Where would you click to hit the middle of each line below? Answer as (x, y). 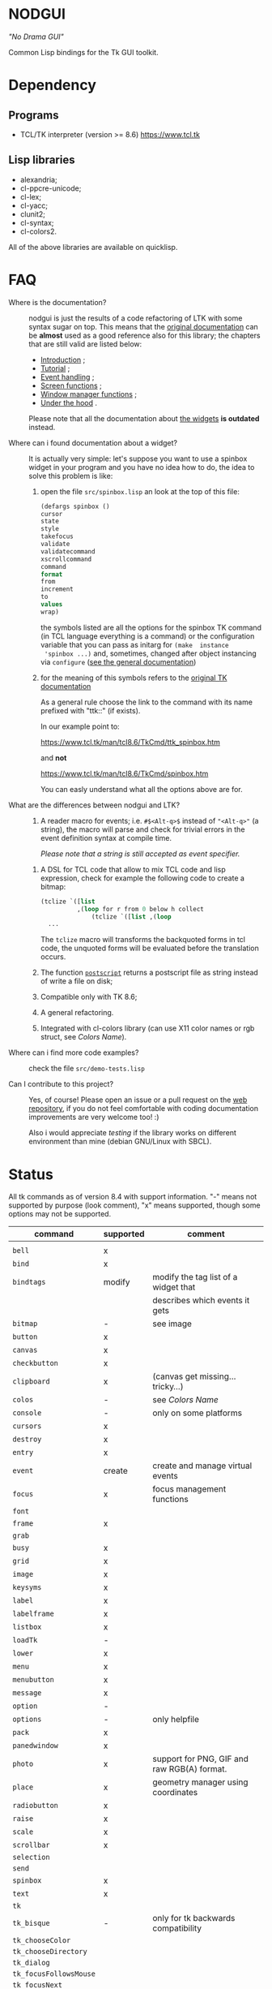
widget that (174, 1287)
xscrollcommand (66, 559)
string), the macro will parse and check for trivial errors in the (142, 829)
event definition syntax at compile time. (106, 837)
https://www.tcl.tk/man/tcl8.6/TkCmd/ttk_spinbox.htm (130, 742)
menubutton (33, 1680)
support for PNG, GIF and (201, 1759)
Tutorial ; (55, 368)
